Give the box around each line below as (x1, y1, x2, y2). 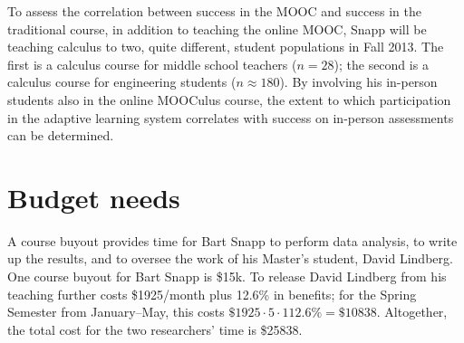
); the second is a (333, 54, 429, 73)
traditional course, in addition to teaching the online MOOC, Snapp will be (7, 19, 427, 38)
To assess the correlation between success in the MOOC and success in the (7, 2, 421, 20)
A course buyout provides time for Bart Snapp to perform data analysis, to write (7, 231, 458, 250)
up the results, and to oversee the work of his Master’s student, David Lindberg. (7, 249, 453, 268)
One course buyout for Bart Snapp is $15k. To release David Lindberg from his (7, 267, 447, 286)
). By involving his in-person (279, 72, 438, 91)
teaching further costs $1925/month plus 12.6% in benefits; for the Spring (7, 284, 417, 303)
